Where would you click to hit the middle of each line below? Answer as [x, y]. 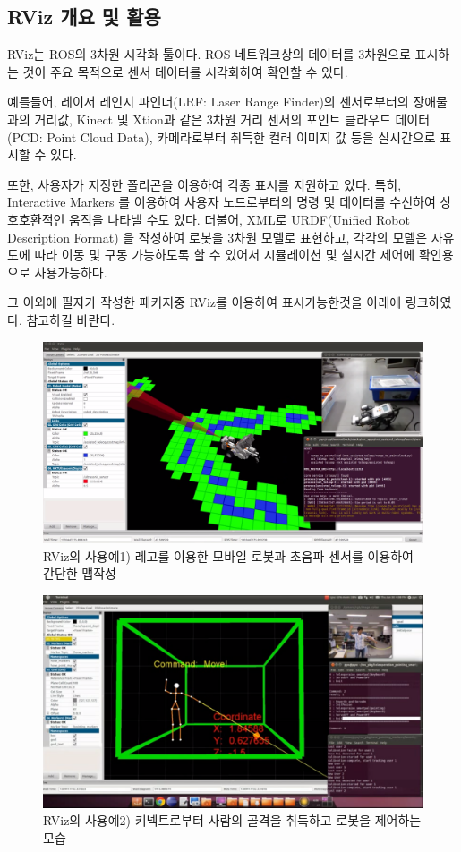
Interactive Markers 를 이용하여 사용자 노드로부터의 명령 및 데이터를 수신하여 [222, 202]
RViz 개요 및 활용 [84, 17]
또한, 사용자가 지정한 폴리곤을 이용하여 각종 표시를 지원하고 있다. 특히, [205, 184]
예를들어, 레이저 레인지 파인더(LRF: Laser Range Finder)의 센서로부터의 [208, 102]
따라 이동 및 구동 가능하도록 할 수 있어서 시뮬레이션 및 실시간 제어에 [225, 255]
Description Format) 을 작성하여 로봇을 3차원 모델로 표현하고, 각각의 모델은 [218, 237]
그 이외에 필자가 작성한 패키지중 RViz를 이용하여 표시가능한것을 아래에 [205, 302]
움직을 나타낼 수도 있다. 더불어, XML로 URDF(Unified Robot [239, 219]
